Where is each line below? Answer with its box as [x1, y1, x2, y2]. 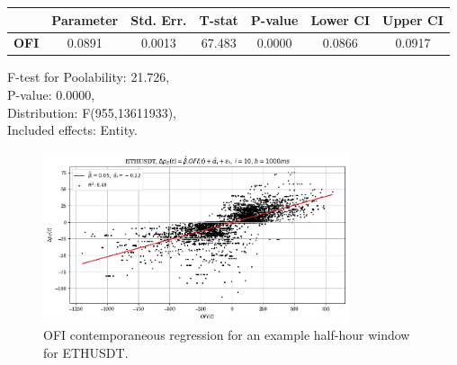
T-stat [199, 10, 238, 29]
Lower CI [310, 10, 371, 29]
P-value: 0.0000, [7, 85, 95, 104]
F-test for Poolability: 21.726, [7, 67, 170, 86]
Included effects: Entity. [7, 120, 138, 139]
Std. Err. [130, 10, 187, 29]
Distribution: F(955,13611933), [7, 102, 176, 121]
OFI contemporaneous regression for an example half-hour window [43, 325, 410, 344]
